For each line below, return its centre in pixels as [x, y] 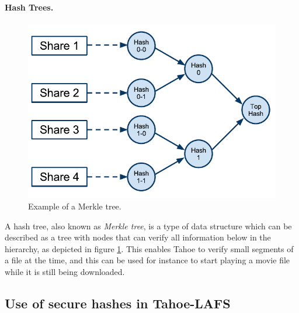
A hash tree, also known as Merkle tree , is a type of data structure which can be [148, 226]
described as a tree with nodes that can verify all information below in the [138, 237]
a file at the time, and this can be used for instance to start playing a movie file [147, 260]
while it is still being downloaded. [65, 271]
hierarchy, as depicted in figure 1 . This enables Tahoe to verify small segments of [149, 248]
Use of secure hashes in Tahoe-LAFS [118, 303]
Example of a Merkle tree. [75, 206]
